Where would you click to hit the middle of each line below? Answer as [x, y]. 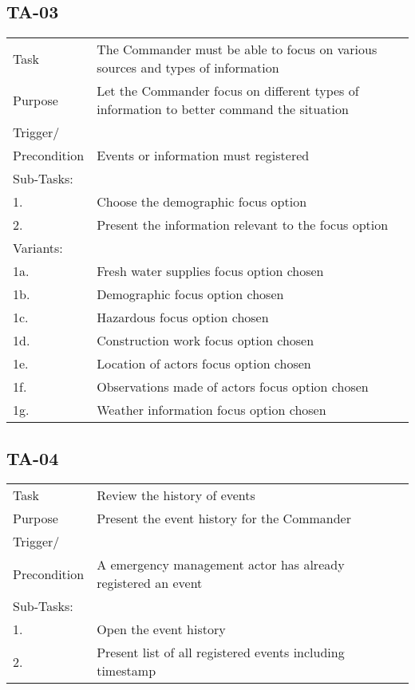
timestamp [126, 671]
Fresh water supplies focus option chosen [210, 271]
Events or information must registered [203, 156]
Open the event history [161, 629]
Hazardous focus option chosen [183, 317]
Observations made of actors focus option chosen [233, 387]
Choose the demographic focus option [202, 202]
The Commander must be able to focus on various [237, 49]
